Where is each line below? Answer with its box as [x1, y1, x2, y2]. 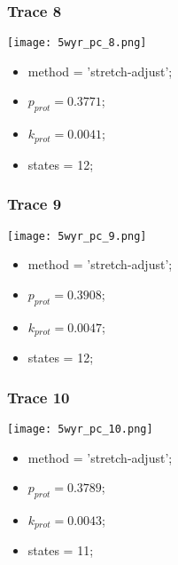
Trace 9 [7, 193, 62, 215]
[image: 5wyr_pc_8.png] [7, 36, 147, 50]
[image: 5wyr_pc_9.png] [7, 229, 147, 243]
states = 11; [27, 541, 94, 560]
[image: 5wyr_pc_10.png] [7, 422, 153, 435]
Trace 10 [7, 386, 70, 408]
